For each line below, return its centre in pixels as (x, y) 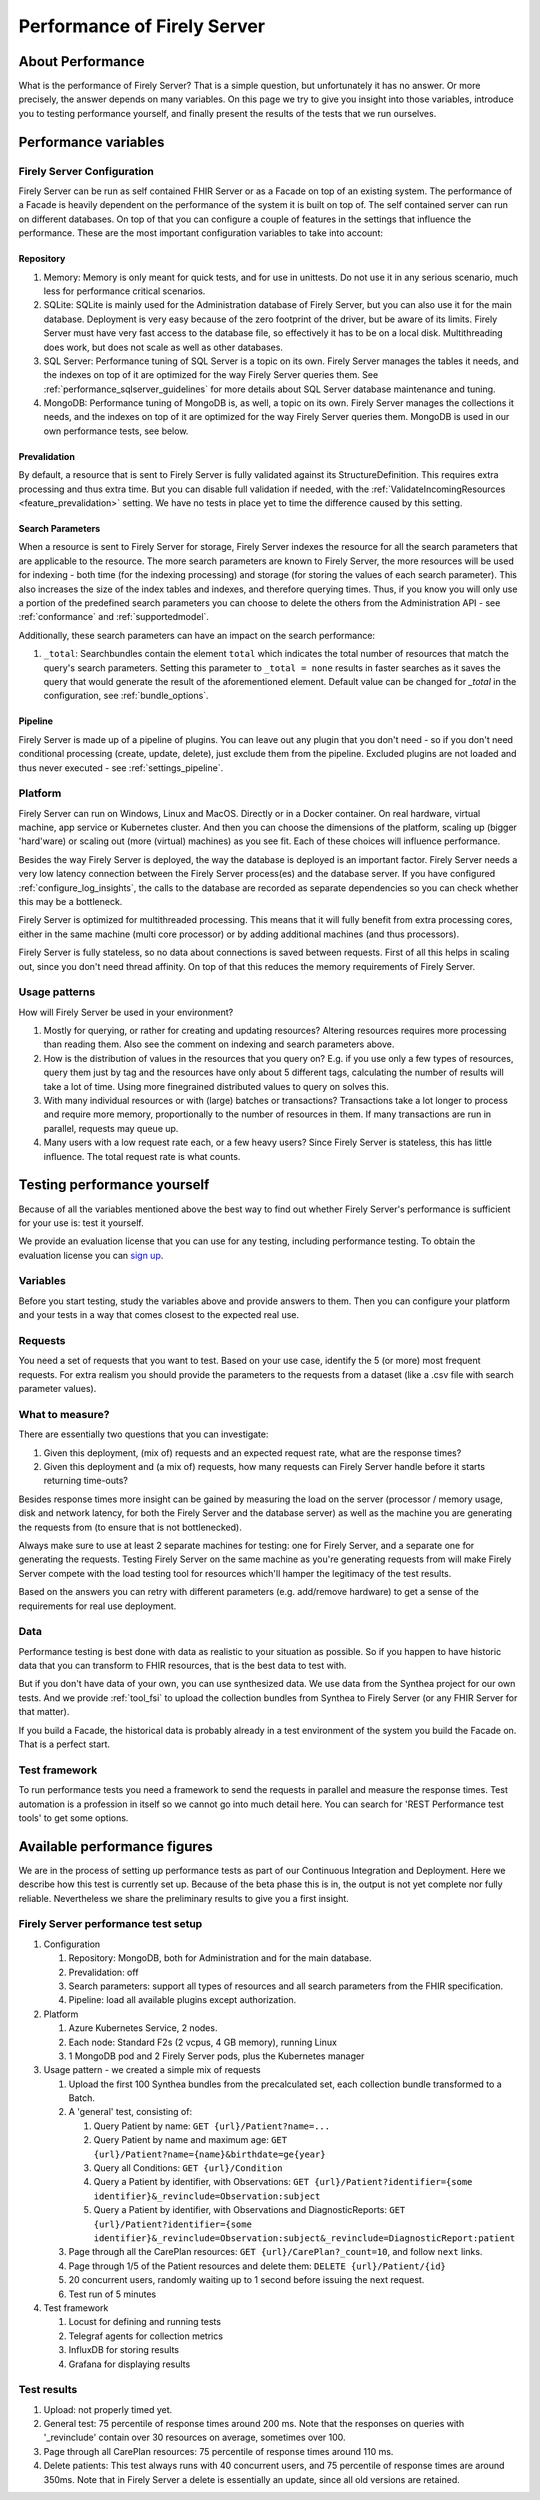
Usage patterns (57, 992)
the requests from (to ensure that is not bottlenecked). (130, 1527)
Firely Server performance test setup (110, 1924)
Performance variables (91, 141)
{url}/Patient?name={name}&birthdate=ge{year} (209, 2154)
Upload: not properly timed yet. (108, 2409)
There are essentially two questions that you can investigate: (143, 1434)
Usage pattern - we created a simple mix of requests (152, 2070)
